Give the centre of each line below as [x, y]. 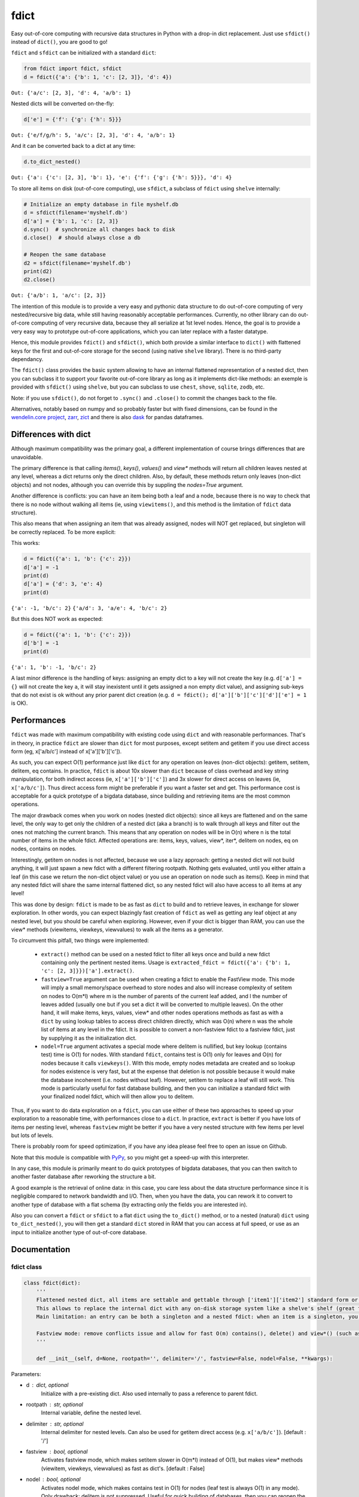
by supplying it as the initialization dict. [89, 1038]
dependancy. [27, 359]
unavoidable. [27, 457]
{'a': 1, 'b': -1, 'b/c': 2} [54, 667]
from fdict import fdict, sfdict [73, 69]
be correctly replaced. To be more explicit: [63, 532]
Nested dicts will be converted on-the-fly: [63, 104]
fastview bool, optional [57, 1451]
